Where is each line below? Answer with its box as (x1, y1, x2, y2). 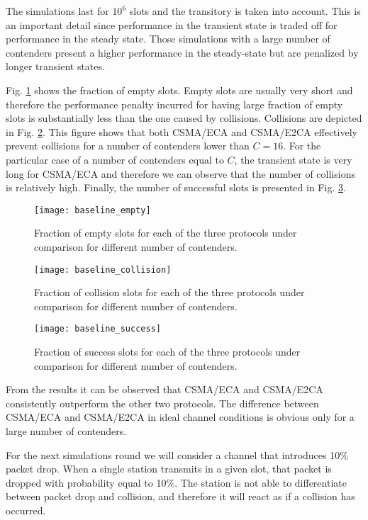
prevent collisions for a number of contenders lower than (6, 138, 250, 153)
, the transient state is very (234, 152, 352, 166)
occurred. (6, 503, 46, 517)
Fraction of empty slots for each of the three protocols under (34, 225, 297, 240)
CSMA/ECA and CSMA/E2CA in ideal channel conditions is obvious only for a (6, 409, 355, 424)
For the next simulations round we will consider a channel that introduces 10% (6, 447, 348, 462)
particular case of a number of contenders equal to (6, 152, 224, 166)
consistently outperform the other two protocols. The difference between (6, 395, 319, 410)
